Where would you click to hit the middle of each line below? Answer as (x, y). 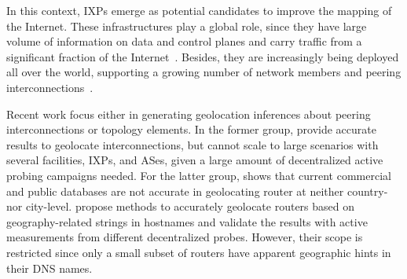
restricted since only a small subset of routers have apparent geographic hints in (199, 252)
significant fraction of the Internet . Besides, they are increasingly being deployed (203, 56)
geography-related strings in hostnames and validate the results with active (187, 221)
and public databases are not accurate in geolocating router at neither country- (197, 191)
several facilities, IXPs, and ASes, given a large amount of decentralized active (195, 160)
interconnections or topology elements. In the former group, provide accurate (191, 129)
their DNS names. (49, 268)
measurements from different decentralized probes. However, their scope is (185, 237)
